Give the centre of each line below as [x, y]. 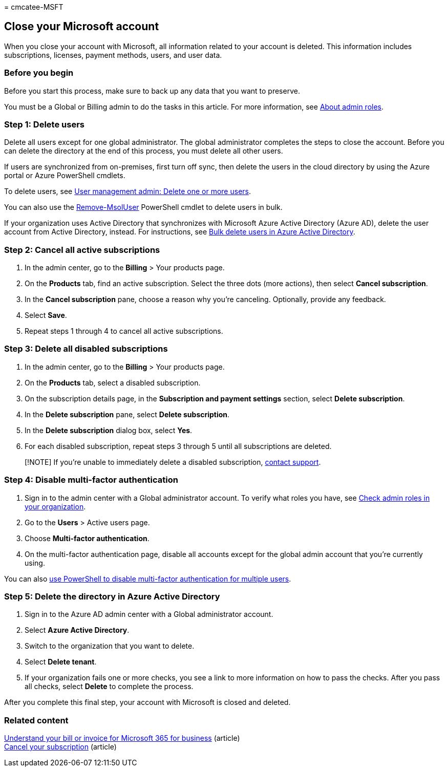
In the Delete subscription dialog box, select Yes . [109, 430]
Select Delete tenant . [61, 662]
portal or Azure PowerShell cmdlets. [65, 176]
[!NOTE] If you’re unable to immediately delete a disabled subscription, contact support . [173, 462]
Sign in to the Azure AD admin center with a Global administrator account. [149, 614]
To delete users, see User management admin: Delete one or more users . [128, 191]
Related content [36, 720]
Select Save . [46, 315]
